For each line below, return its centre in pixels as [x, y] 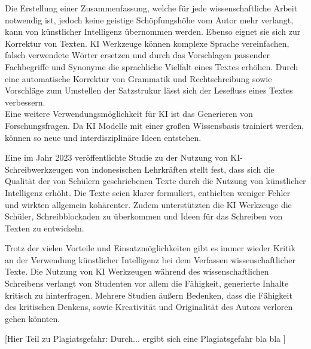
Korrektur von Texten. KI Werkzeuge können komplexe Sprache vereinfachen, [147, 43]
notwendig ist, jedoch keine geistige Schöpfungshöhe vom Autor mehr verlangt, [149, 19]
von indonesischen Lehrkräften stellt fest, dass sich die [175, 169]
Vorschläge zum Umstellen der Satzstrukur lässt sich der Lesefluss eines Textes [149, 90]
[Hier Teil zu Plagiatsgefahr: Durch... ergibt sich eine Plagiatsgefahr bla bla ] [145, 339]
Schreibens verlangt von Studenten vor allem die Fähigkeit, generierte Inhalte [147, 283]
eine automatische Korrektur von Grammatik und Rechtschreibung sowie [138, 78]
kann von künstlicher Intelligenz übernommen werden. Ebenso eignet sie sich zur [153, 31]
